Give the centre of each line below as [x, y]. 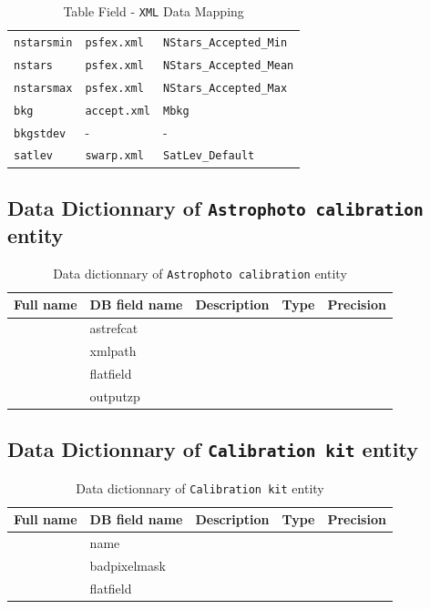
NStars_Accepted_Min [225, 42]
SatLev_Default [209, 156]
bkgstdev [40, 133]
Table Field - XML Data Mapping [154, 11]
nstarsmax [43, 88]
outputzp [115, 396]
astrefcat [114, 328]
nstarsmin [43, 42]
